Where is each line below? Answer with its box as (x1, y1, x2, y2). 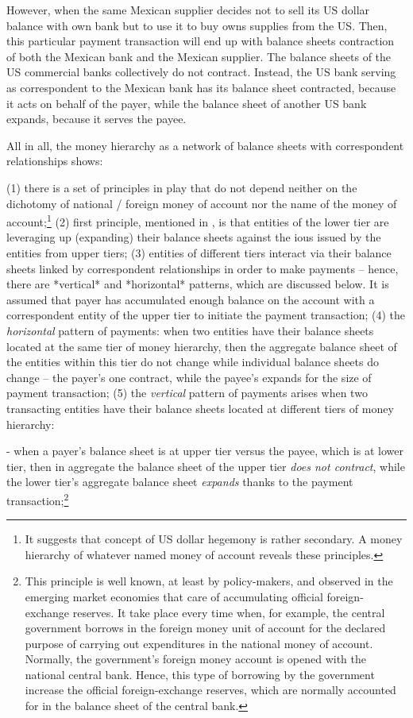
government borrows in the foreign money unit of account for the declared (25, 620, 386, 636)
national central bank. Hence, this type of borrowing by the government (25, 666, 375, 682)
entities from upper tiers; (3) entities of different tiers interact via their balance (6, 244, 392, 261)
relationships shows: (6, 152, 103, 169)
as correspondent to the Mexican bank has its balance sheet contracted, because (6, 79, 396, 95)
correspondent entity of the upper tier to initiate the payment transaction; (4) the (6, 307, 406, 323)
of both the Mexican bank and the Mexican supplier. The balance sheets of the (6, 48, 392, 64)
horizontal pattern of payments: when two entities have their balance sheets (6, 322, 374, 338)
